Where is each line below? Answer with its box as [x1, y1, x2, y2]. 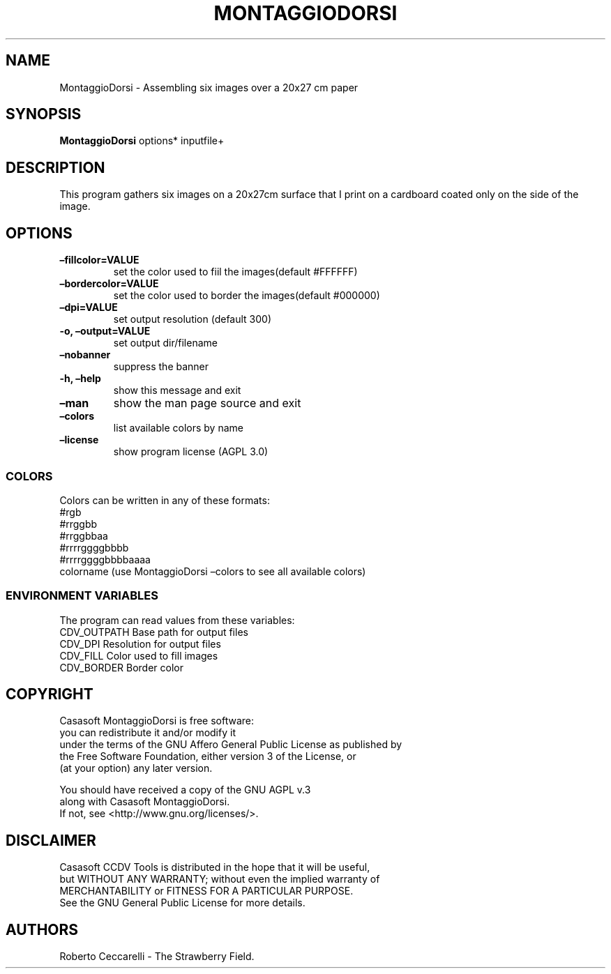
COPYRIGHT [6, 685, 93, 703]
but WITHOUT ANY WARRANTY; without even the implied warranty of [59, 873, 380, 885]
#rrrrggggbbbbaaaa [59, 553, 151, 565]
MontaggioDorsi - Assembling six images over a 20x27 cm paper [59, 81, 359, 93]
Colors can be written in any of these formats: [59, 494, 270, 506]
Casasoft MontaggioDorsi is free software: [59, 715, 255, 727]
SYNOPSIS [6, 105, 82, 123]
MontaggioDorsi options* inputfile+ [59, 135, 225, 147]
